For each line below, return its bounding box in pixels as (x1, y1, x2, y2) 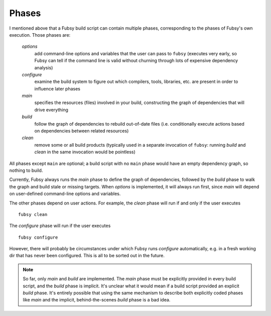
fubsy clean (18, 212, 48, 217)
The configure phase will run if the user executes (9, 223, 111, 229)
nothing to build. (9, 167, 43, 173)
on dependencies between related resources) (34, 128, 129, 134)
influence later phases (34, 85, 80, 91)
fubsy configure (18, 234, 58, 240)
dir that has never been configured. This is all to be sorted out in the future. (9, 253, 165, 259)
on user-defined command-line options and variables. (9, 191, 121, 197)
